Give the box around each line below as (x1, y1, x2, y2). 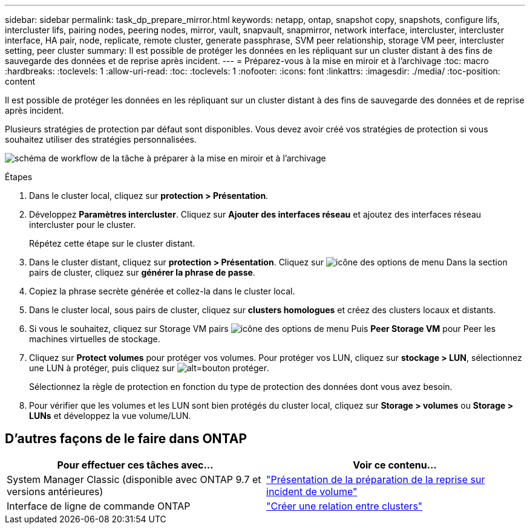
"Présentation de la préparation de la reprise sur (266, 473, 485, 485)
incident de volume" (266, 485, 358, 498)
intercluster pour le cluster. (29, 219, 136, 230)
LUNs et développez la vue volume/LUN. (29, 411, 191, 421)
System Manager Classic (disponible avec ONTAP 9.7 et (7, 473, 261, 485)
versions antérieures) (7, 485, 103, 498)
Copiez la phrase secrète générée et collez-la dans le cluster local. (29, 286, 295, 296)
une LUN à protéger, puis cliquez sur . (29, 363, 269, 373)
